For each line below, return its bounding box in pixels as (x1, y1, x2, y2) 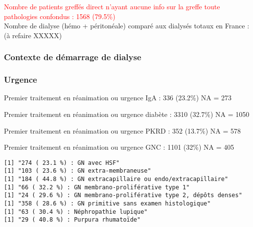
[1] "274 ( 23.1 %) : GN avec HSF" (4, 159, 120, 166)
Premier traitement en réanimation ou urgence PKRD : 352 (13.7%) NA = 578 (4, 125, 241, 136)
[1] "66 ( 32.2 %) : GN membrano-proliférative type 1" (4, 183, 190, 191)
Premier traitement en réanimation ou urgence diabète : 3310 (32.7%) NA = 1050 (4, 109, 250, 119)
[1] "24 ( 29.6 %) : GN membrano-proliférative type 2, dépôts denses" (4, 192, 242, 199)
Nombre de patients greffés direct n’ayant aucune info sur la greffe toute (4, 1, 220, 11)
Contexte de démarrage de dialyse (4, 51, 141, 63)
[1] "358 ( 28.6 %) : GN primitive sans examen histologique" (4, 200, 211, 207)
